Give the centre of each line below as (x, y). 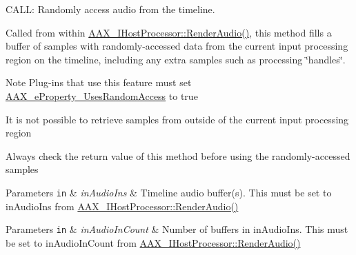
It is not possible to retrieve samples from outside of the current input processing (177, 119)
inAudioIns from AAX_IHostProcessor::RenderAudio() (122, 206)
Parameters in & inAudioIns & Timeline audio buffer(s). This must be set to (169, 192)
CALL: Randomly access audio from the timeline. (110, 9)
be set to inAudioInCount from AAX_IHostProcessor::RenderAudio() (153, 242)
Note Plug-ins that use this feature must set (99, 82)
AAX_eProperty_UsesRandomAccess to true (102, 95)
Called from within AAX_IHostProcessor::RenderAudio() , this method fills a (169, 32)
